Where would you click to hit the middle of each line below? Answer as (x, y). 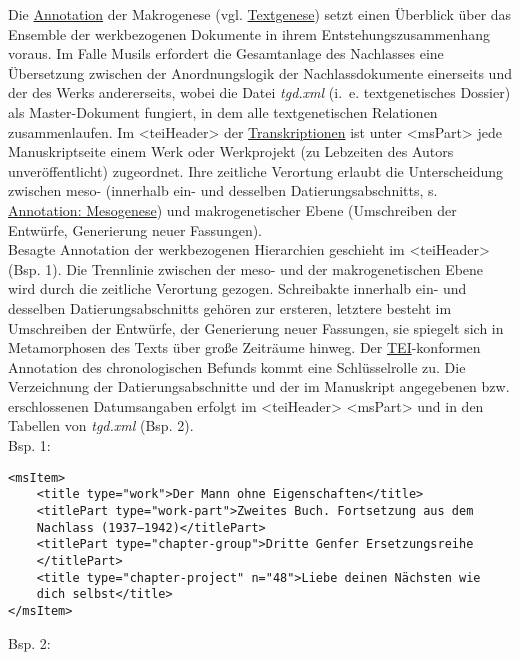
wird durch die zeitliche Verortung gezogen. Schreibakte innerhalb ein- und (237, 288)
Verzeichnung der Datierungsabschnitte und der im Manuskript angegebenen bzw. (259, 386)
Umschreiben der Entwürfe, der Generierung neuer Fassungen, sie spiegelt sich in (256, 327)
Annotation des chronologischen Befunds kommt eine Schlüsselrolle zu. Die (237, 366)
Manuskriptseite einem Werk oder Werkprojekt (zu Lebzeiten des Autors (231, 151)
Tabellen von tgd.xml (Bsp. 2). (101, 425)
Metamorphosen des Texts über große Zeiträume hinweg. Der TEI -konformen (244, 347)
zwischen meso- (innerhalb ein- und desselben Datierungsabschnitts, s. (223, 190)
